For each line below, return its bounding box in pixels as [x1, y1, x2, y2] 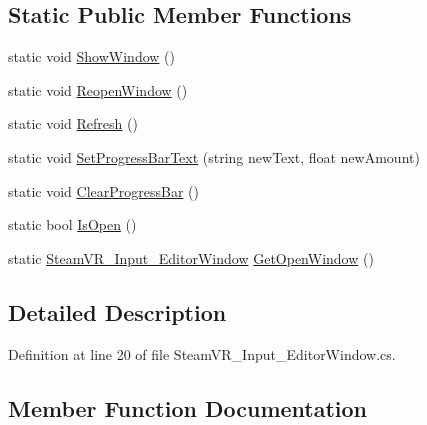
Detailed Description [8, 296, 227, 327]
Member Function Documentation [8, 392, 368, 423]
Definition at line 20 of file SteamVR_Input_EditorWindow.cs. [8, 343, 396, 364]
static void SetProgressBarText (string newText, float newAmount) [8, 146, 420, 167]
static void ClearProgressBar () [8, 180, 199, 201]
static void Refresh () [8, 113, 138, 134]
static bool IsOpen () [8, 214, 137, 235]
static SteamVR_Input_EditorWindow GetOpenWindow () [8, 247, 374, 268]
